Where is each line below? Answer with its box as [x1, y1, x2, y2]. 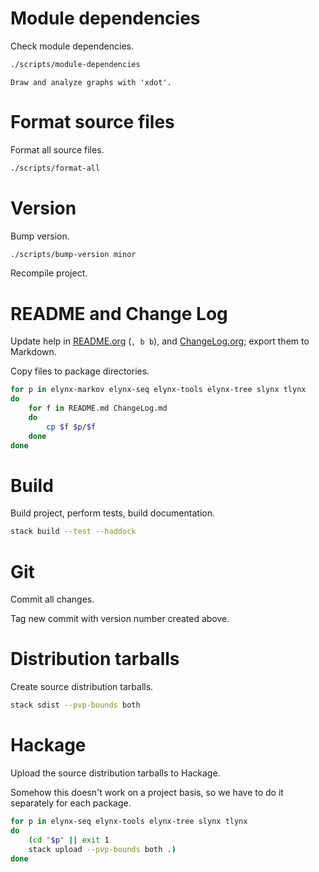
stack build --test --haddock [10, 527, 137, 537]
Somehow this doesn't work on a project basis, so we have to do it [10, 787, 284, 798]
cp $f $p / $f [46, 422, 97, 432]
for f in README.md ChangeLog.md [28, 403, 168, 414]
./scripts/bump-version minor [10, 249, 137, 259]
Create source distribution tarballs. [10, 681, 154, 693]
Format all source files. [10, 143, 105, 156]
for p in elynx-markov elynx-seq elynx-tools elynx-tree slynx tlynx [10, 385, 307, 395]
